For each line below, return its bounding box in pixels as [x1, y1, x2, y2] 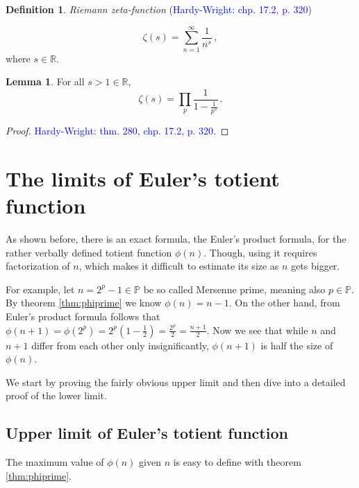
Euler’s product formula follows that [6, 309, 160, 324]
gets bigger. [291, 259, 340, 273]
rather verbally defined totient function [6, 245, 172, 259]
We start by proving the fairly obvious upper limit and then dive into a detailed [6, 374, 346, 389]
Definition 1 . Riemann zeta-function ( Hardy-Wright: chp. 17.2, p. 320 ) [6, 2, 312, 16]
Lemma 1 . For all [6, 74, 85, 89]
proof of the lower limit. [6, 388, 107, 403]
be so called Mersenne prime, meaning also [143, 281, 326, 296]
